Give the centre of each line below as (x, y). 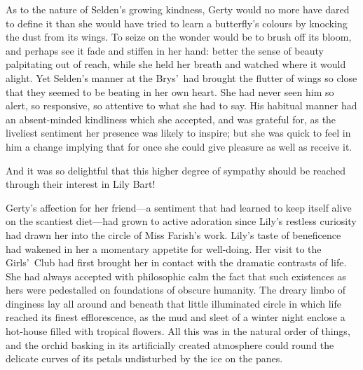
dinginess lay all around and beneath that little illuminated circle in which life (174, 303)
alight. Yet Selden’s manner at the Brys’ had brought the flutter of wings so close (181, 77)
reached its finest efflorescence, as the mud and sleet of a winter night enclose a (176, 317)
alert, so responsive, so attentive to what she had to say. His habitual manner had (181, 105)
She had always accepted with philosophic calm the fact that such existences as (176, 276)
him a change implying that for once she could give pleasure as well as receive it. (179, 146)
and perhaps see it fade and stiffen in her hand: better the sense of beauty (165, 50)
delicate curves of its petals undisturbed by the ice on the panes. (144, 358)
